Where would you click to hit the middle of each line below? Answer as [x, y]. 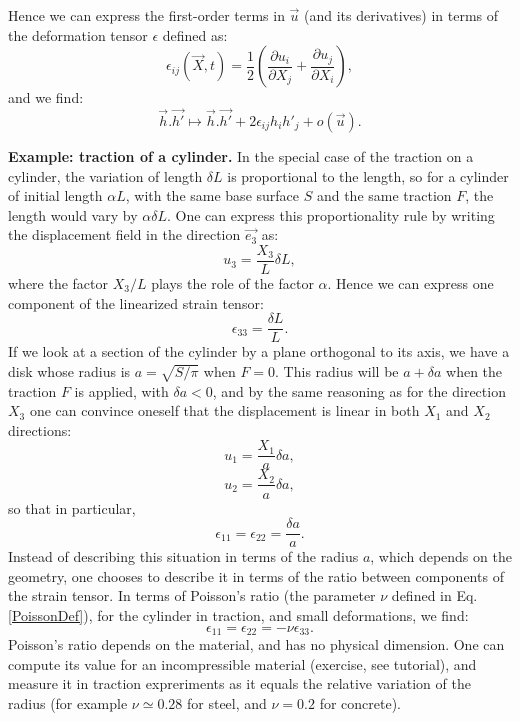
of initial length [55, 195]
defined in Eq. [434, 595]
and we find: [46, 97]
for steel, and [226, 702]
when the [474, 370]
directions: [40, 429]
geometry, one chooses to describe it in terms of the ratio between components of [256, 575]
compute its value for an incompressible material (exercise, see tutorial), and [242, 663]
